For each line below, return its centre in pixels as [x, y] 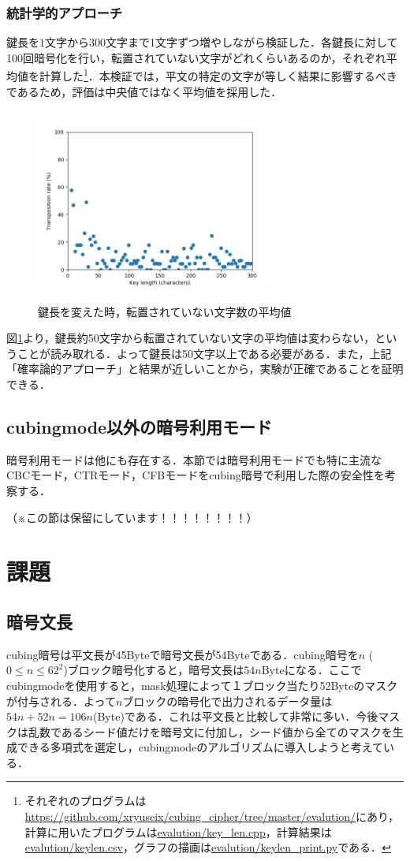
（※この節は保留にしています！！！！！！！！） [132, 517]
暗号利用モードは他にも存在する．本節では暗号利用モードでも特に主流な [194, 459]
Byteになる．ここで [311, 670]
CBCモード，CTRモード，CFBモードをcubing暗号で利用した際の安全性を [196, 475]
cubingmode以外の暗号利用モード [140, 426]
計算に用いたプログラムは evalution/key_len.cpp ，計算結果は [178, 831]
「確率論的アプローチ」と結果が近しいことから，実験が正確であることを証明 [205, 369]
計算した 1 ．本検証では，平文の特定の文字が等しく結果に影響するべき [218, 75]
